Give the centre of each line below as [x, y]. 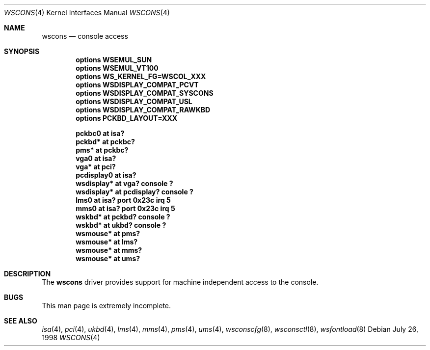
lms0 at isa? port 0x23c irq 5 [123, 200]
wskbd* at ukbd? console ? [121, 225]
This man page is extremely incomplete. [107, 306]
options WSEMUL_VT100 [117, 68]
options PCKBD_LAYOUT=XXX [127, 118]
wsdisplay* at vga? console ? [124, 183]
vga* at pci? [96, 167]
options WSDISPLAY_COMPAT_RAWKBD [143, 110]
